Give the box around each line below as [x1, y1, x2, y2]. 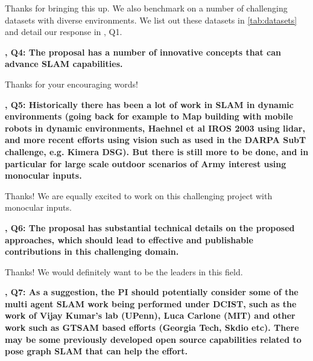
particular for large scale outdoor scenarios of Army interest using [5, 157, 286, 170]
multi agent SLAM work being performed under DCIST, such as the [5, 297, 297, 310]
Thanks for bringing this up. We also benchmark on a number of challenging [5, 2, 288, 14]
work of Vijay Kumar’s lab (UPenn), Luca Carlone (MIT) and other [5, 309, 296, 322]
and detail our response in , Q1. [5, 25, 122, 38]
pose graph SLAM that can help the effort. [5, 345, 188, 357]
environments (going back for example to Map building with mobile [5, 110, 293, 123]
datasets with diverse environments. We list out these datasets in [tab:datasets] [5, 13, 297, 26]
